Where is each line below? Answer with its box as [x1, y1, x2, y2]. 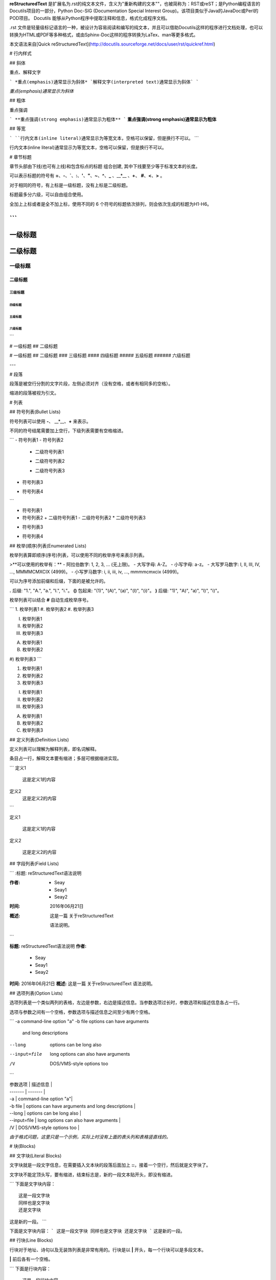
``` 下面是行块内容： [9, 1265, 51, 1272]
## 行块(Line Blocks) [9, 1237, 53, 1244]
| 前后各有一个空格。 [9, 1256, 53, 1262]
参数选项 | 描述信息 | [9, 1081, 53, 1087]
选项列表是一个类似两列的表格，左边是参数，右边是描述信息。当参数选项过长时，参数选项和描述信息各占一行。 [9, 999, 242, 1006]
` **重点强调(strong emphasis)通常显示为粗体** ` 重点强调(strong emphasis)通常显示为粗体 [9, 116, 217, 122]
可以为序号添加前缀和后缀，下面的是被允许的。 [9, 578, 108, 584]
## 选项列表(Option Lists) [9, 990, 63, 996]
